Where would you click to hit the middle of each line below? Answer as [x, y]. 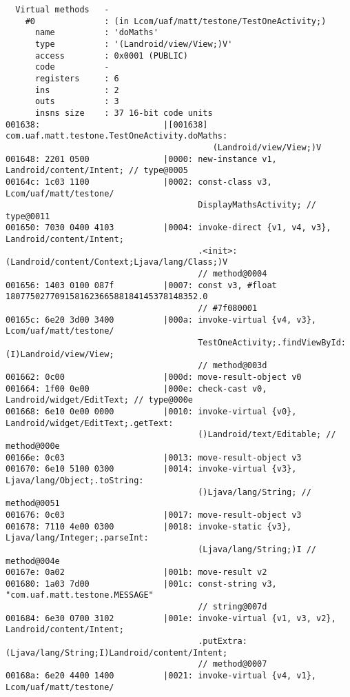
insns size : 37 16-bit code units [124, 113]
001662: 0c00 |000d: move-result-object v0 [154, 377]
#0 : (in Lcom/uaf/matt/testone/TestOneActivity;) [176, 21]
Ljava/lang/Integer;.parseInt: [77, 538]
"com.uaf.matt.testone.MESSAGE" [80, 595]
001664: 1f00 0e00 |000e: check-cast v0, [136, 388]
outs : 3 [77, 102]
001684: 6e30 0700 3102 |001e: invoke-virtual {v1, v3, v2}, [171, 618]
